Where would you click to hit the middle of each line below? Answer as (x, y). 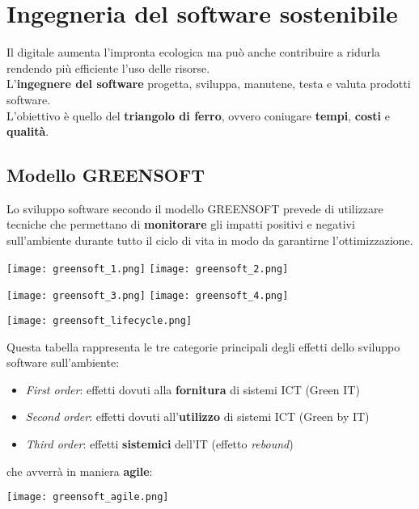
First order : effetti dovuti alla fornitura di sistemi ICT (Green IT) (193, 389)
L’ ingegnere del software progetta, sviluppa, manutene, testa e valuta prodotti (209, 84)
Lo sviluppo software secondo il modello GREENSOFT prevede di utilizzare (195, 208)
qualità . (28, 131)
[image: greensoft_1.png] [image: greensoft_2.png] (148, 269)
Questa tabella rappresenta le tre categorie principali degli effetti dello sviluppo (203, 346)
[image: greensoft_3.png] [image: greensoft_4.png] (148, 296)
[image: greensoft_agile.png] (88, 497)
